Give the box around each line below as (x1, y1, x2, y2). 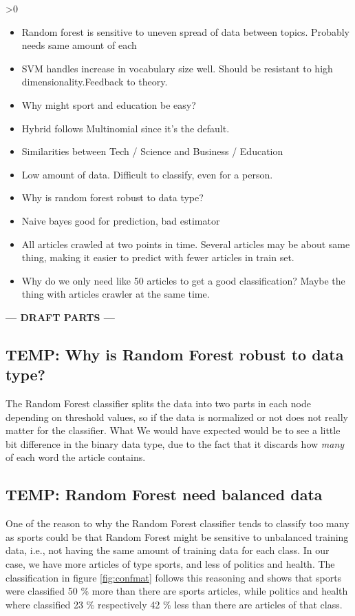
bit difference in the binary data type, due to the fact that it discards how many (6, 436, 345, 451)
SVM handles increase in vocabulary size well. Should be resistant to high (21, 61, 333, 75)
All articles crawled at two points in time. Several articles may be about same (21, 236, 350, 251)
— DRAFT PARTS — (6, 309, 115, 324)
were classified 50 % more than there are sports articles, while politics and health (6, 584, 348, 598)
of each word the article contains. (6, 450, 146, 464)
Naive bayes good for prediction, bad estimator (21, 213, 220, 227)
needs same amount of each (21, 38, 137, 52)
